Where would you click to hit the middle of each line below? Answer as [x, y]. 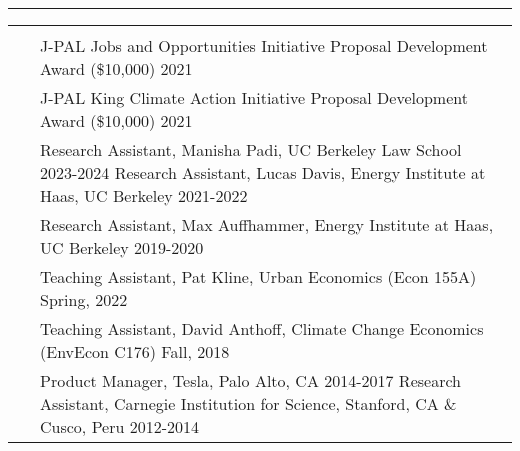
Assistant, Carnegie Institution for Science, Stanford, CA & [248, 403]
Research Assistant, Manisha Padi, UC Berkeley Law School [251, 149]
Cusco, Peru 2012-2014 [120, 426]
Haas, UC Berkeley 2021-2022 [144, 195]
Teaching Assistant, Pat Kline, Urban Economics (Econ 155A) [258, 276]
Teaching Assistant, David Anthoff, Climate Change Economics [262, 328]
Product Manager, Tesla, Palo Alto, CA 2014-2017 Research [250, 380]
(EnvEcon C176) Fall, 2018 [135, 351]
